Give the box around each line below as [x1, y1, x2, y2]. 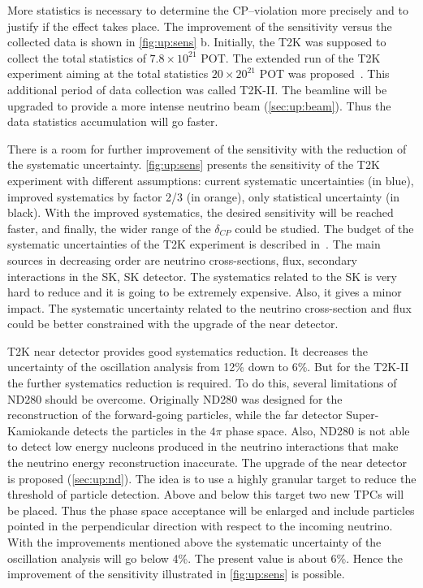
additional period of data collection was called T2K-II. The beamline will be [7, 80, 387, 97]
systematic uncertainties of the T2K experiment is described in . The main [7, 236, 381, 253]
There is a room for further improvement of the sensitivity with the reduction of [7, 140, 407, 157]
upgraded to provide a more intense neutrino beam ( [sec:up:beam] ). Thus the [7, 97, 391, 114]
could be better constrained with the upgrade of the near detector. [7, 315, 339, 332]
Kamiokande [7, 422, 70, 439]
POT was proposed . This [259, 65, 390, 82]
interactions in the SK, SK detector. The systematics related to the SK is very [7, 267, 398, 284]
